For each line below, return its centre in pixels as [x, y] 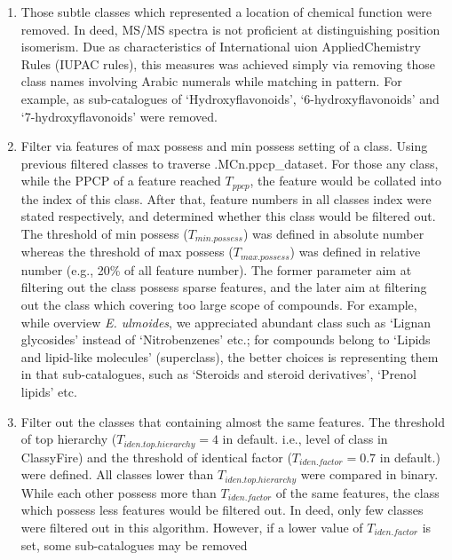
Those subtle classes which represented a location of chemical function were [226, 12]
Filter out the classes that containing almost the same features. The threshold [233, 421]
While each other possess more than [119, 492]
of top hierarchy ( [69, 439]
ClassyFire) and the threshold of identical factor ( [156, 457]
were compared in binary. [369, 474]
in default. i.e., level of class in [305, 439]
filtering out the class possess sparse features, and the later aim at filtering [224, 287]
